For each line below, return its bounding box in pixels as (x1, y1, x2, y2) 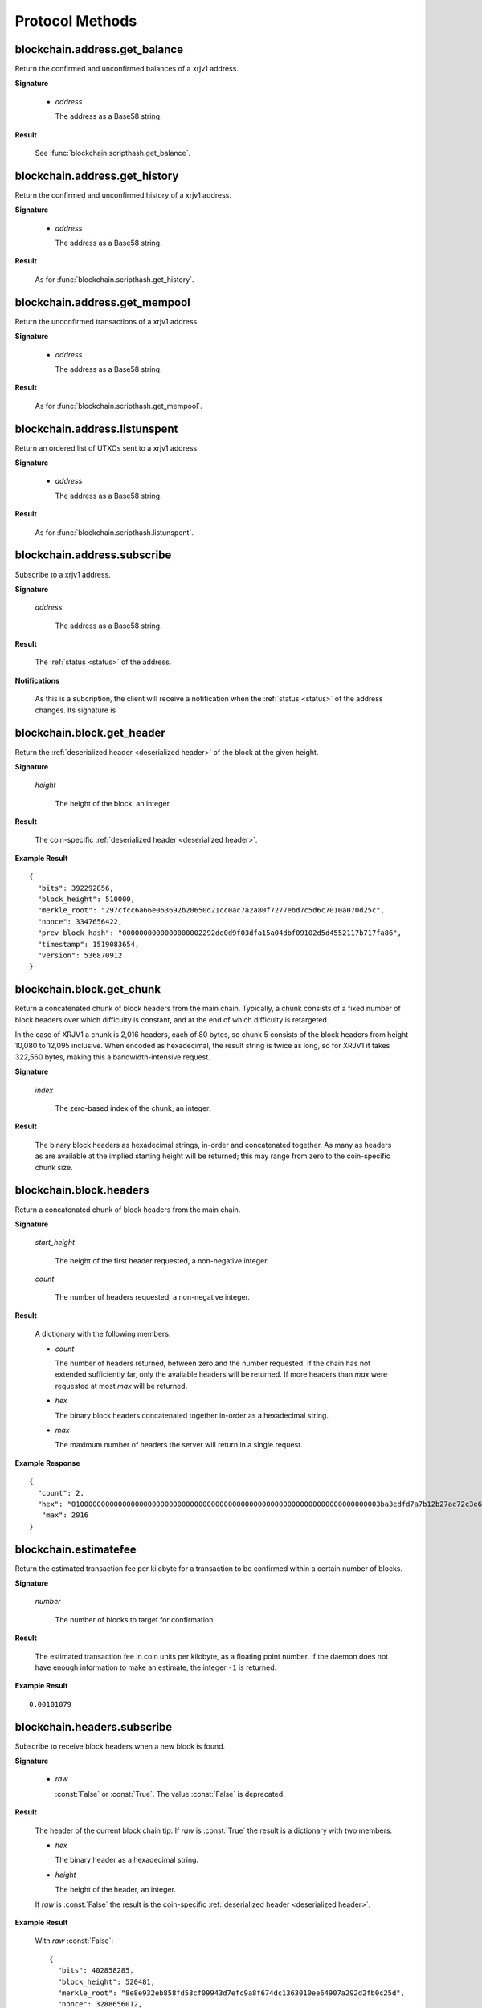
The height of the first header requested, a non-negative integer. (55, 1255, 269, 1265)
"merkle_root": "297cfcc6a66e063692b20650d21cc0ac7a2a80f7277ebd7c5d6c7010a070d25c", (37, 906, 386, 915)
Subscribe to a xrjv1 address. (14, 569, 112, 579)
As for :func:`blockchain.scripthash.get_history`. (35, 274, 194, 284)
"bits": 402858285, (57, 1966, 134, 1975)
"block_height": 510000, (37, 895, 136, 904)
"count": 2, (37, 1488, 84, 1497)
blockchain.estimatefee (14, 1542, 137, 1556)
